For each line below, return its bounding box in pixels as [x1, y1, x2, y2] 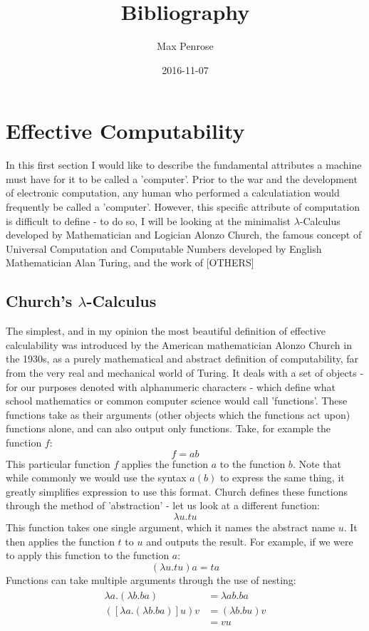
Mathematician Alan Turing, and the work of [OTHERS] [6, 255, 254, 270]
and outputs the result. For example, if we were [146, 533, 353, 548]
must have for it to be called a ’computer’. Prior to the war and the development [6, 171, 358, 186]
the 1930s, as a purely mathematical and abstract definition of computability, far [6, 351, 359, 366]
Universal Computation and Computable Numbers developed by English [6, 241, 322, 256]
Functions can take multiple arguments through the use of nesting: [6, 572, 296, 587]
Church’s [6, 290, 73, 312]
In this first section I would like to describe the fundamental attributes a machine [6, 157, 362, 172]
